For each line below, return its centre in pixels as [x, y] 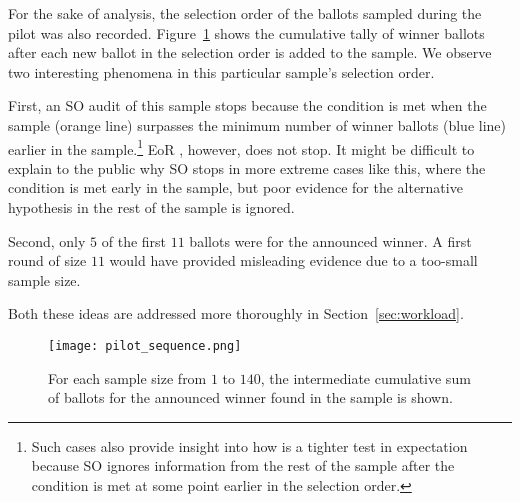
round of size [47, 260]
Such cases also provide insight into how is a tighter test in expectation [249, 445]
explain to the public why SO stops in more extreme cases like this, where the [247, 167]
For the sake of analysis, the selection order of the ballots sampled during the [245, 13]
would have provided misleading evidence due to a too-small [293, 260]
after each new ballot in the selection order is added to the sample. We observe [250, 52]
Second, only [47, 240]
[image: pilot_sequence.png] [145, 345]
